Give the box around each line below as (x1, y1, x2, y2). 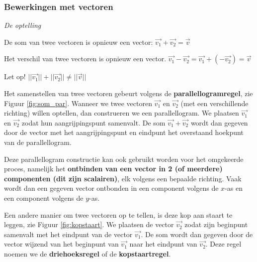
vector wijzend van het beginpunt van (4, 239, 119, 249)
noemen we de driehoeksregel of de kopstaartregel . (4, 248, 171, 259)
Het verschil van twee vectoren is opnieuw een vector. (4, 53, 167, 64)
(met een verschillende (180, 98, 249, 108)
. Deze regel (205, 239, 242, 249)
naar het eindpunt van (129, 239, 197, 249)
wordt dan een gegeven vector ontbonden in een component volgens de (4, 183, 219, 193)
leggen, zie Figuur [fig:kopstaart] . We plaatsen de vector (4, 219, 174, 230)
